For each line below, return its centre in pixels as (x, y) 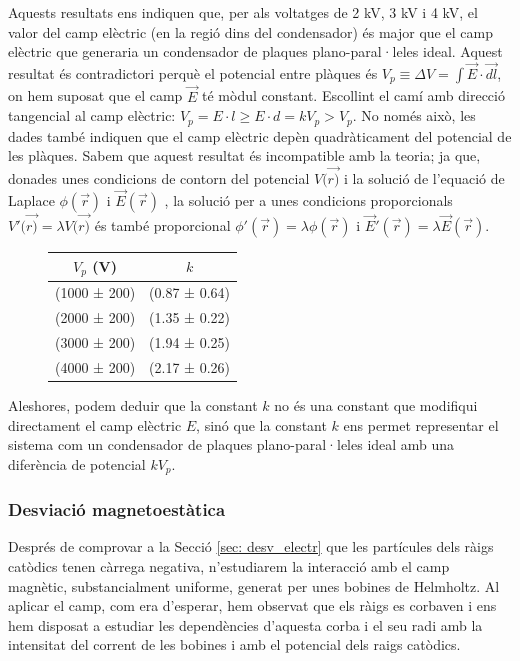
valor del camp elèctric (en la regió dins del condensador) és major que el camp (250, 31)
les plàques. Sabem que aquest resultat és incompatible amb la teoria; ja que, (244, 155)
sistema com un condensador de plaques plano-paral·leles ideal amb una (231, 444)
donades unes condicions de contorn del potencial (159, 178)
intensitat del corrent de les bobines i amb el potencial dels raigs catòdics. (234, 644)
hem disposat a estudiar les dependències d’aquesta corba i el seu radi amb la (245, 624)
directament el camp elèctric (95, 424)
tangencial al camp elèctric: (92, 115)
